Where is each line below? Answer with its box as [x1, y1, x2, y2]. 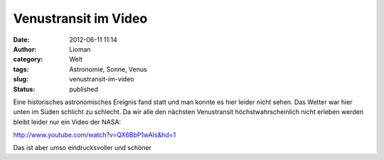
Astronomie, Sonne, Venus [69, 64, 147, 74]
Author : [13, 45, 37, 53]
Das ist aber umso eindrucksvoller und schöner [13, 144, 152, 152]
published [69, 85, 99, 93]
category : [13, 55, 43, 64]
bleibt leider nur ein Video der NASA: [13, 118, 121, 126]
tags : [13, 64, 29, 74]
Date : [13, 35, 30, 44]
